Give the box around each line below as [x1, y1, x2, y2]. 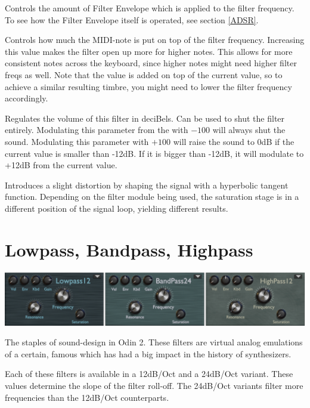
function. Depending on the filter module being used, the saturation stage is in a [5, 190, 299, 203]
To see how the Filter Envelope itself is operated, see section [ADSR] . [5, 13, 259, 26]
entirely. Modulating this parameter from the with [5, 123, 188, 136]
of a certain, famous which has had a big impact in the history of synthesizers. [5, 347, 292, 360]
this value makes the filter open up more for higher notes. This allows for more [5, 45, 293, 57]
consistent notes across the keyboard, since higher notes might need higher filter [5, 57, 297, 69]
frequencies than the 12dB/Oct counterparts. [5, 391, 169, 403]
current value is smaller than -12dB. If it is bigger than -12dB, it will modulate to [5, 147, 304, 159]
